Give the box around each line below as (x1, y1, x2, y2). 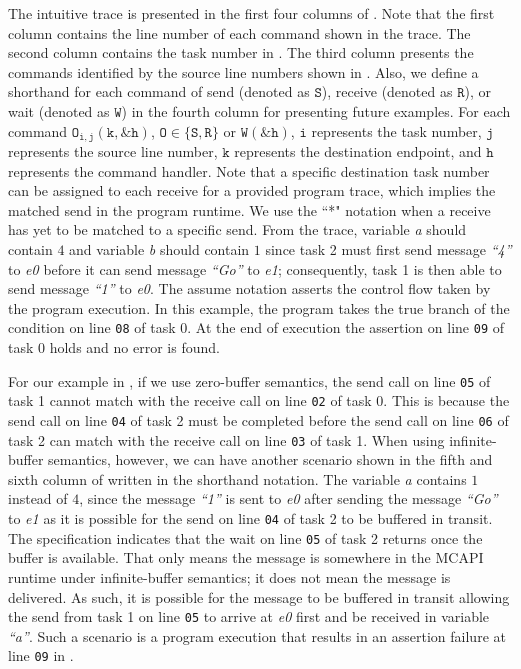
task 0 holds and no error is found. (8, 337, 220, 358)
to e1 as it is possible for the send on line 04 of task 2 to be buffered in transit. (8, 508, 493, 529)
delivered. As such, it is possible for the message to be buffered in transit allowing (8, 586, 510, 607)
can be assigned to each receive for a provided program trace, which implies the (8, 180, 496, 201)
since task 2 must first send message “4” (265, 238, 512, 259)
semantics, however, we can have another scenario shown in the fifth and (48, 449, 493, 470)
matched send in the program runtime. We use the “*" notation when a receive (8, 199, 491, 220)
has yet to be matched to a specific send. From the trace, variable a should (8, 219, 467, 240)
